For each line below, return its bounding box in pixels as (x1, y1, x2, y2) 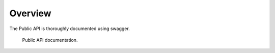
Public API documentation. (22, 37, 78, 43)
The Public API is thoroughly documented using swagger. (9, 25, 130, 32)
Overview (9, 8, 51, 19)
